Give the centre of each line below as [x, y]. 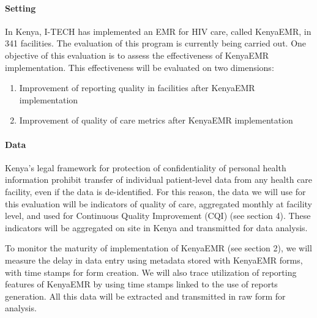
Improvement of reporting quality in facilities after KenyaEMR [137, 88]
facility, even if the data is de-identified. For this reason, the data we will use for [155, 191]
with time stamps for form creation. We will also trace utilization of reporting [151, 272]
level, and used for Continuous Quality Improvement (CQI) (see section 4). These [158, 216]
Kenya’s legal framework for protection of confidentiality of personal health [146, 167]
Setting [21, 8]
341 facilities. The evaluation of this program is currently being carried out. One [156, 43]
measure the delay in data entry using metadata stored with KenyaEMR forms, [154, 260]
